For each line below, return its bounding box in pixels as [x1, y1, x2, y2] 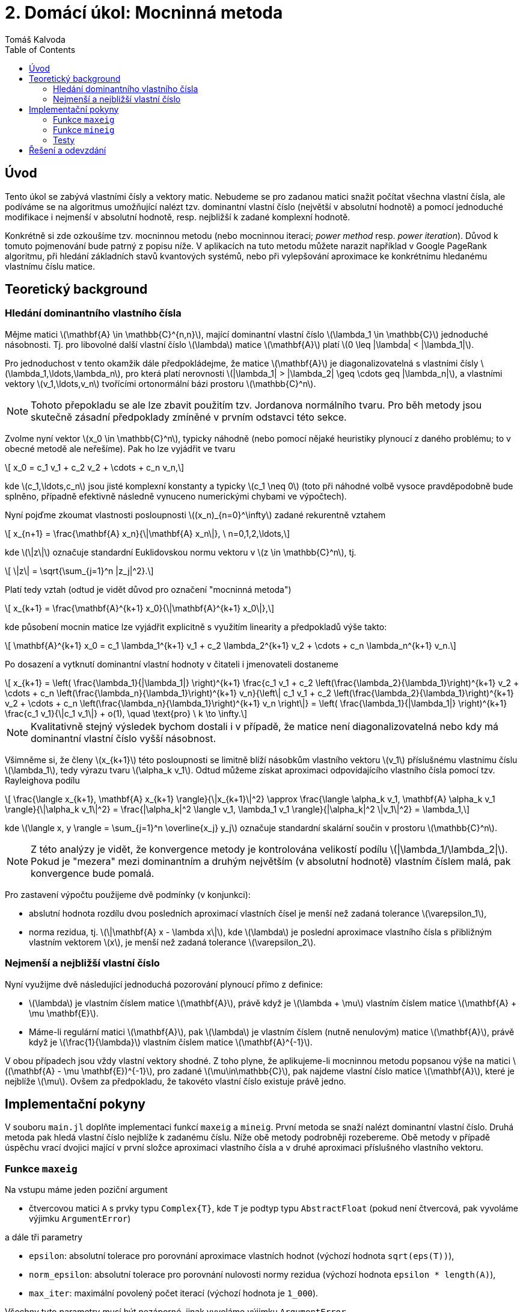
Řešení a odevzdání [29, 144, 106, 155]
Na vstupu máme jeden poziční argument [5, 1184, 168, 1195]
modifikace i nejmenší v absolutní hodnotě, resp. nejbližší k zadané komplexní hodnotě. [5, 211, 350, 222]
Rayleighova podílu [5, 775, 80, 785]
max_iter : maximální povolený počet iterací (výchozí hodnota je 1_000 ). [29, 1288, 319, 1299]
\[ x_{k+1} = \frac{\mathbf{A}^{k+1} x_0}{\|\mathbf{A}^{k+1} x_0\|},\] [5, 602, 275, 613]
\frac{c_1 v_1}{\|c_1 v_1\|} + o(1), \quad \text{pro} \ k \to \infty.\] [5, 708, 248, 719]
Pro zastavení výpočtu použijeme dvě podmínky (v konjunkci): [5, 889, 251, 900]
